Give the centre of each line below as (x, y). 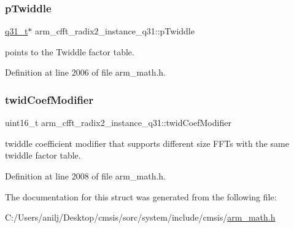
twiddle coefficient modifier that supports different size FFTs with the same (147, 143)
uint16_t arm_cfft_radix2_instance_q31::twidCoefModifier (118, 123)
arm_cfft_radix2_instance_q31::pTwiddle (115, 31)
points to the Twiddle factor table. (70, 51)
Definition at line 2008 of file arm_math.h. (85, 176)
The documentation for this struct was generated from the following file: (141, 196)
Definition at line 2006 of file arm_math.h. (85, 72)
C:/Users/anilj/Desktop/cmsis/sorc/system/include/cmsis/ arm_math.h (140, 217)
